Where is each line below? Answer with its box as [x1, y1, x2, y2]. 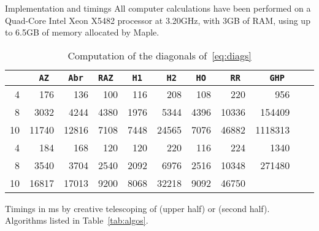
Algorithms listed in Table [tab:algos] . [5, 214, 148, 227]
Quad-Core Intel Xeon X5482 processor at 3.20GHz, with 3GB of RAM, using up [5, 13, 310, 26]
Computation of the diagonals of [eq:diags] [67, 48, 252, 62]
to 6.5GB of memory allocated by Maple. [5, 26, 159, 39]
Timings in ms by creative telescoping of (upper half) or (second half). [5, 202, 270, 214]
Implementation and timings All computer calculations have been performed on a [5, 2, 311, 14]
